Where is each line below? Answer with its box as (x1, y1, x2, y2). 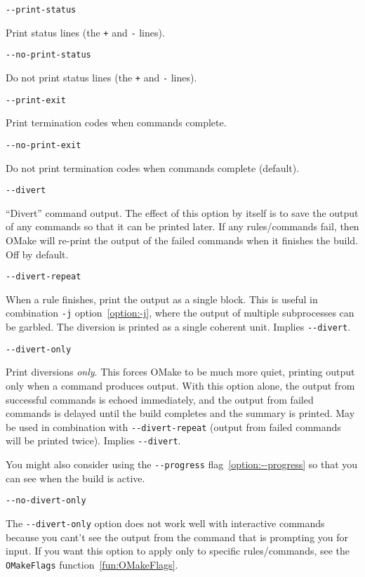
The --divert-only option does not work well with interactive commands (6, 515, 325, 530)
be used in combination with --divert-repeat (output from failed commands (6, 419, 341, 434)
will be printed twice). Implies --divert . (6, 433, 181, 448)
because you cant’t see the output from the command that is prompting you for (6, 529, 349, 544)
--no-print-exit (6, 140, 81, 150)
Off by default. (6, 246, 69, 261)
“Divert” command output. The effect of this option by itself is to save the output (6, 205, 359, 220)
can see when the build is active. (6, 470, 145, 485)
